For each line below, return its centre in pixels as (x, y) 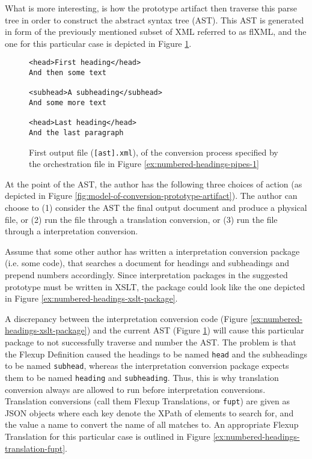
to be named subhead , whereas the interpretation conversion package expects (147, 366)
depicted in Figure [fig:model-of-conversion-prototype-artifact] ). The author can (151, 196)
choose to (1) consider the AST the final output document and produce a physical (156, 208)
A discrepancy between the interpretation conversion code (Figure (126, 318)
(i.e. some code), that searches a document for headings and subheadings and (147, 263)
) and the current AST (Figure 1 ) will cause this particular (195, 330)
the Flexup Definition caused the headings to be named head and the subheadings (156, 354)
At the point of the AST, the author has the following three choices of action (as (154, 184)
